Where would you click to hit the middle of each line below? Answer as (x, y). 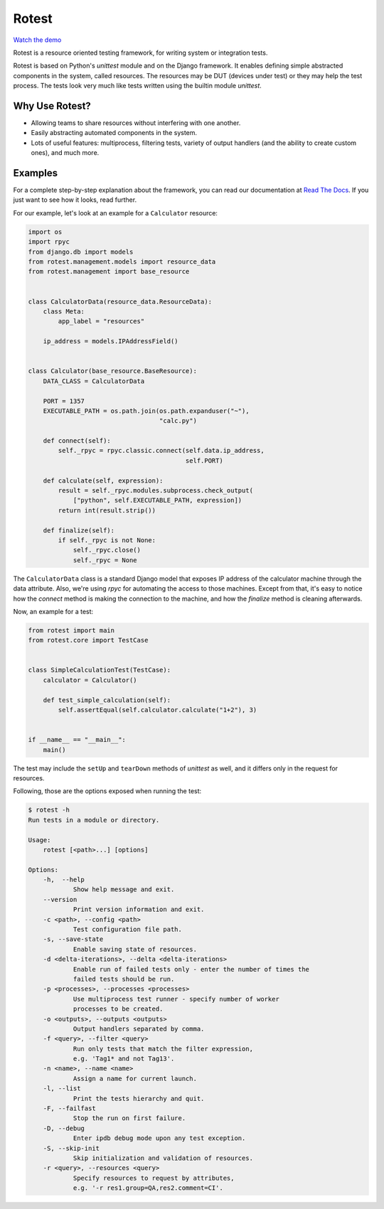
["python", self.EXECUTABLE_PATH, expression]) (158, 500)
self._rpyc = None (105, 560)
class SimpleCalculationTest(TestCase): (99, 670)
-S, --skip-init (71, 1148)
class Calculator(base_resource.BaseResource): (112, 371)
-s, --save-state (73, 939)
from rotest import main (71, 630)
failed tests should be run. (124, 979)
